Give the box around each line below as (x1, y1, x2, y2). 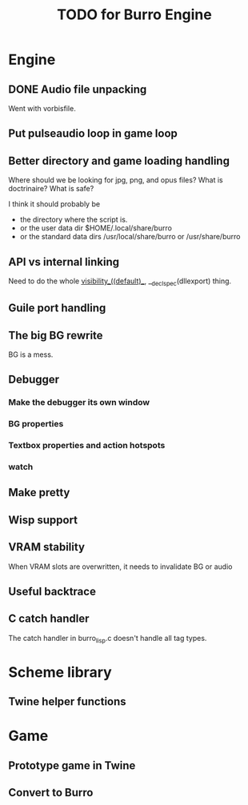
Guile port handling (8, 302, 106, 315)
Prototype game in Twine (8, 759, 136, 772)
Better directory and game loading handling (8, 154, 230, 167)
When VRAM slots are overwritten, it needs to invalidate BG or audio (8, 562, 233, 571)
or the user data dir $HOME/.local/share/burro (19, 223, 172, 233)
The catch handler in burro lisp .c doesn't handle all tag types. (8, 633, 207, 645)
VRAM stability (8, 540, 86, 554)
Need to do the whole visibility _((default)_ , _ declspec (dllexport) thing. (8, 276, 232, 287)
